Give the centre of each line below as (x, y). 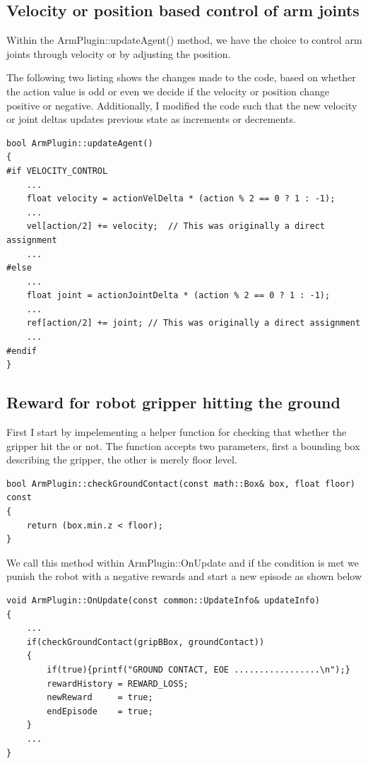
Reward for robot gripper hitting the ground (173, 402)
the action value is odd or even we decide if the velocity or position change (168, 91)
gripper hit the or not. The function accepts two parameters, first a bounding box (183, 445)
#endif (22, 351)
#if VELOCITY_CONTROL (57, 171)
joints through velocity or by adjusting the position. (119, 53)
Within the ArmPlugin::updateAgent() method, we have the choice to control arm (184, 40)
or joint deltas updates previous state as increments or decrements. (151, 119)
